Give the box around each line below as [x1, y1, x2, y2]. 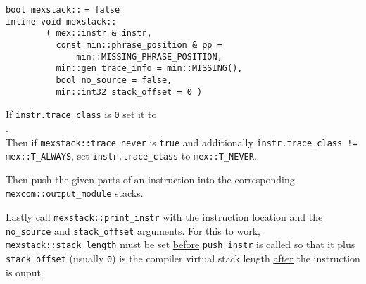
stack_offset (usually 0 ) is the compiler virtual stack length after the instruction [6, 251, 360, 266]
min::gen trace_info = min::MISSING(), [56, 63, 243, 74]
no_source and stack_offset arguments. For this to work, [6, 223, 260, 238]
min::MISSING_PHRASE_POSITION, [76, 51, 222, 62]
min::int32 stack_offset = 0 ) [56, 86, 203, 97]
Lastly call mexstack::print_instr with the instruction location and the [6, 209, 323, 224]
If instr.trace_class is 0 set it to [6, 107, 157, 122]
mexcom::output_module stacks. [6, 186, 144, 200]
